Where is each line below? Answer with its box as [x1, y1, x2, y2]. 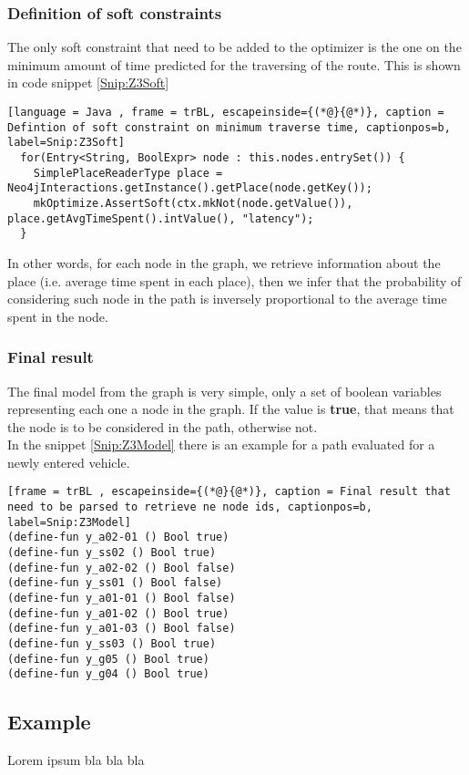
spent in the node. [7, 306, 108, 325]
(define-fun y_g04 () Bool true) [7, 667, 209, 681]
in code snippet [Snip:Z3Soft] [7, 73, 169, 92]
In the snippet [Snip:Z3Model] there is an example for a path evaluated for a [7, 435, 435, 454]
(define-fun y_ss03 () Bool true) [7, 637, 217, 651]
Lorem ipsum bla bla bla [7, 750, 145, 770]
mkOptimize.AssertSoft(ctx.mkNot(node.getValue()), [33, 196, 353, 210]
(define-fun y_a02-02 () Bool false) [7, 561, 236, 574]
